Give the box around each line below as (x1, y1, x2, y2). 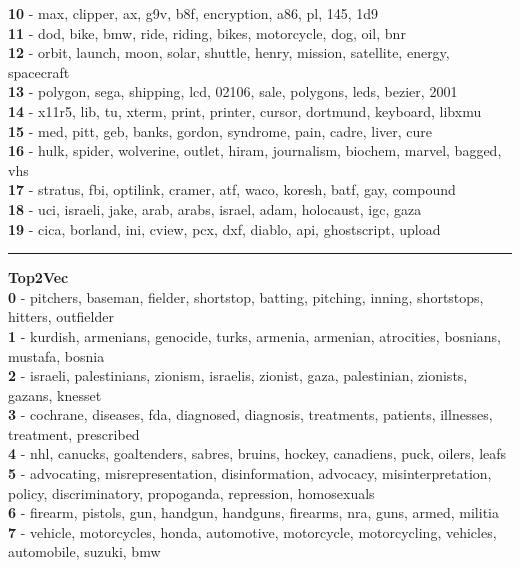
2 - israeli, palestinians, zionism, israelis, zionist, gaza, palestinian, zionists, (8, 365, 468, 386)
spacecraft (8, 61, 70, 82)
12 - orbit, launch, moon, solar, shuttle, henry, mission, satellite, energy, (8, 42, 450, 63)
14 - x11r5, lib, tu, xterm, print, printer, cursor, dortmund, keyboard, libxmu (8, 100, 482, 121)
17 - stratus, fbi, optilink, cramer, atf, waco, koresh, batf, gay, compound (8, 179, 456, 200)
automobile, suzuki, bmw (8, 541, 161, 562)
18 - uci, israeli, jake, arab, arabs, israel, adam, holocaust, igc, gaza (8, 198, 422, 219)
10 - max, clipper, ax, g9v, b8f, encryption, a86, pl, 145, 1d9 (8, 3, 379, 23)
